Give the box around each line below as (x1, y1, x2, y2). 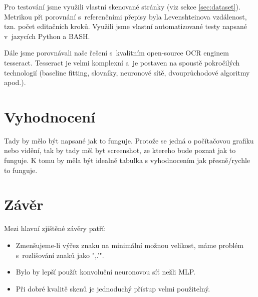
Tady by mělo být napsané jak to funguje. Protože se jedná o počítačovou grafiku (4, 135, 254, 145)
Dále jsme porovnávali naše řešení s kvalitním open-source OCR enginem (4, 47, 229, 58)
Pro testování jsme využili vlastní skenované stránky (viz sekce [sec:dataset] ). (4, 1, 240, 11)
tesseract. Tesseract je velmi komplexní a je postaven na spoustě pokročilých (4, 57, 240, 67)
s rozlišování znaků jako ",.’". (16, 249, 104, 260)
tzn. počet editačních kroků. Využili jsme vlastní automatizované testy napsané (4, 21, 247, 31)
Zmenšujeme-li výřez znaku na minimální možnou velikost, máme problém (16, 239, 244, 250)
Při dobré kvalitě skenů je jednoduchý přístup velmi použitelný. (16, 283, 210, 293)
